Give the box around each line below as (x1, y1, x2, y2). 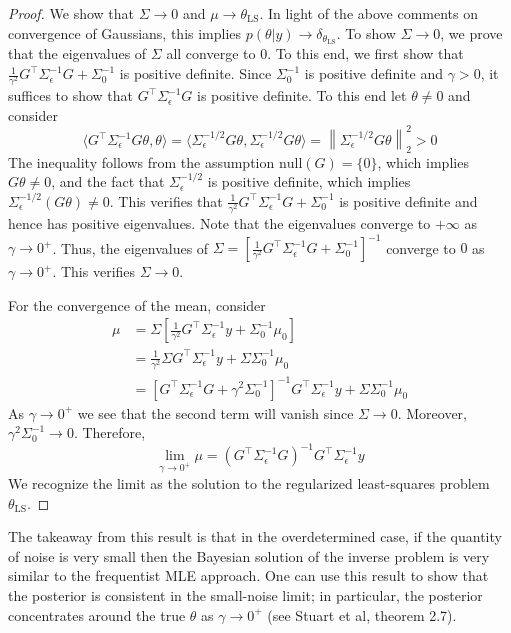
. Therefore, (73, 422, 146, 443)
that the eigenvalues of (8, 43, 147, 64)
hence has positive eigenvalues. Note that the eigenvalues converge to (8, 213, 431, 233)
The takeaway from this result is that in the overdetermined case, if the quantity (8, 526, 502, 547)
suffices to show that (8, 85, 134, 106)
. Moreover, (397, 402, 468, 423)
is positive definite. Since (119, 63, 272, 84)
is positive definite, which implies (207, 171, 411, 192)
